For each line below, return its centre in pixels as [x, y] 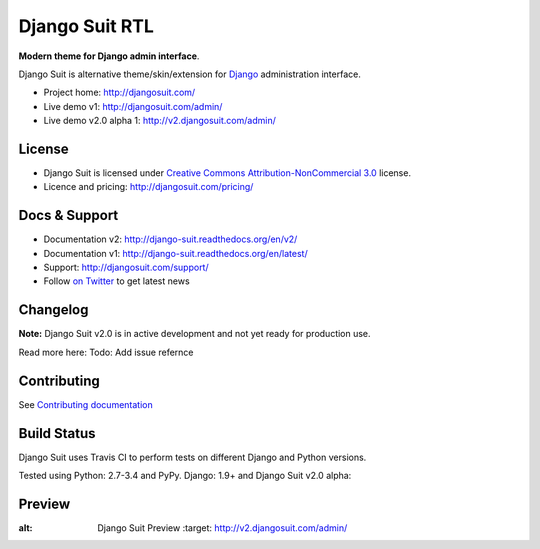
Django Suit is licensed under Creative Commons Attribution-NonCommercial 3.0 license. [227, 173]
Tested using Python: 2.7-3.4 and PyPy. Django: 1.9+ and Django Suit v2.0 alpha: [185, 475]
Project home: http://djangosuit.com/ [119, 92]
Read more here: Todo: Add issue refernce [106, 352]
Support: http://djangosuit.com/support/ [126, 267]
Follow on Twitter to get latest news [116, 281]
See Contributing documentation [86, 404]
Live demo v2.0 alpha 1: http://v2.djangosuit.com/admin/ [160, 121]
